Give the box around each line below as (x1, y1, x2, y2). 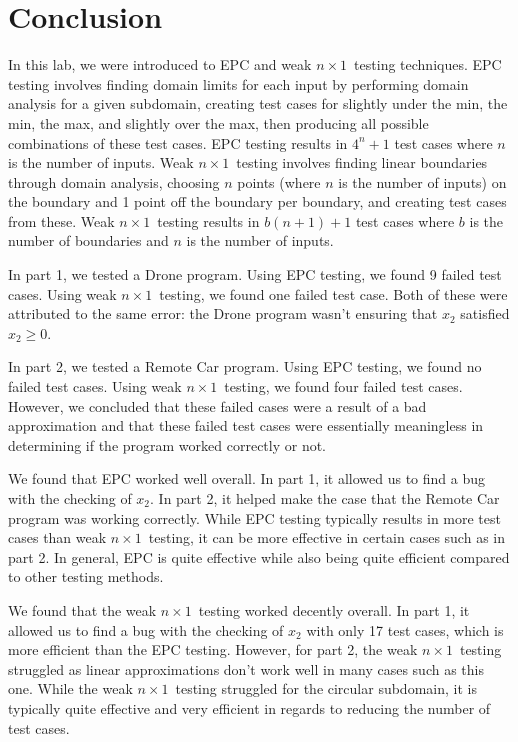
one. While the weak (8, 678, 133, 699)
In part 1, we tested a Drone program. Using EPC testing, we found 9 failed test (8, 264, 502, 285)
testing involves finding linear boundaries (236, 152, 488, 173)
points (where (237, 171, 321, 192)
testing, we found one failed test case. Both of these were (159, 283, 508, 304)
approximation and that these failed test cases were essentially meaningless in (8, 415, 484, 436)
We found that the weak (8, 599, 157, 620)
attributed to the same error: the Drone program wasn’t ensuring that (8, 303, 438, 324)
